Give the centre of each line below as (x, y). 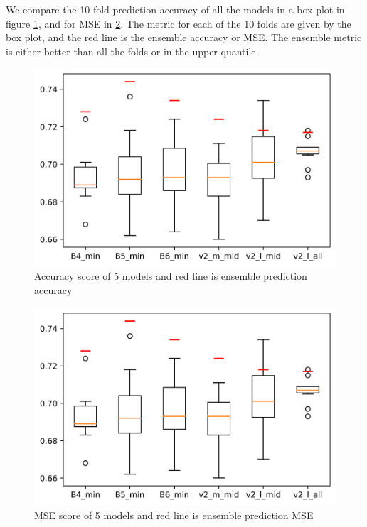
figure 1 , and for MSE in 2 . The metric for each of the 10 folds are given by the (179, 23)
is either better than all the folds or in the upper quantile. (132, 51)
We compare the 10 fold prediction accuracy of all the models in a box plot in (175, 9)
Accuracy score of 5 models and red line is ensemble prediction (171, 276)
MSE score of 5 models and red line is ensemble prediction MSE (174, 515)
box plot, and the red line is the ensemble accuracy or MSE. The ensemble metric (184, 37)
